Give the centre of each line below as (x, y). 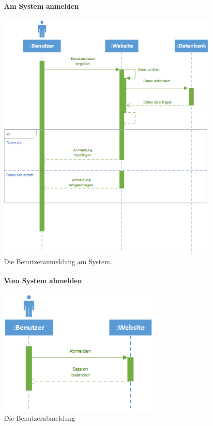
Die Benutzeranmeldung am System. (58, 261)
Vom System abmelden (43, 281)
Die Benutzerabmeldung (40, 417)
